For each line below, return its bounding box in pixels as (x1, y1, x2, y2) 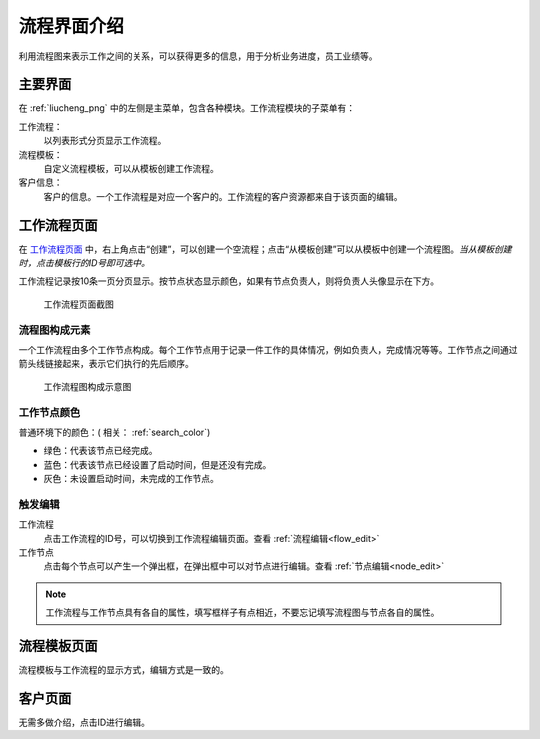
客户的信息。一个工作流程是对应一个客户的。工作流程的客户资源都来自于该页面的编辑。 (43, 190, 403, 202)
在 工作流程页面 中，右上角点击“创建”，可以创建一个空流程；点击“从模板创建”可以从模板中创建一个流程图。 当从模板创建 (18, 243, 512, 255)
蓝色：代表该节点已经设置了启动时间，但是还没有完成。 (43, 458, 272, 470)
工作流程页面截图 (43, 298, 114, 310)
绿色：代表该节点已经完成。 (43, 445, 158, 457)
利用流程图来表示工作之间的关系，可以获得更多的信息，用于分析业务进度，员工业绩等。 (18, 50, 378, 62)
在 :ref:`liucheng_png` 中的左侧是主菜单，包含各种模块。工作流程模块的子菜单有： (18, 102, 356, 114)
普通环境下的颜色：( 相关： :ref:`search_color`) (18, 426, 211, 438)
